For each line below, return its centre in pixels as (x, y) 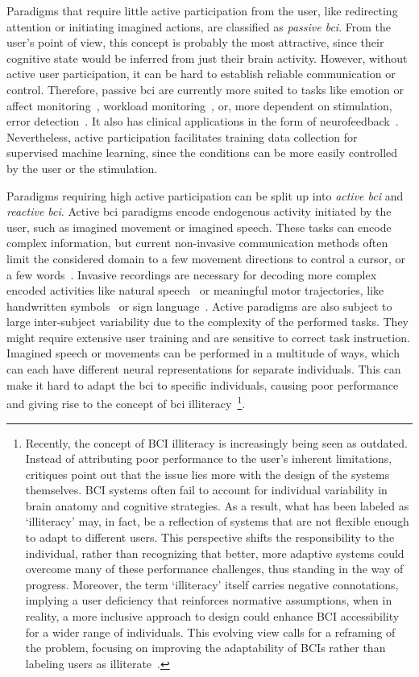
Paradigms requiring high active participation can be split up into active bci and (205, 195)
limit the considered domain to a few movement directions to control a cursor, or (206, 258)
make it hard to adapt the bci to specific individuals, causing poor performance (203, 384)
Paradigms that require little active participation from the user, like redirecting (202, 10)
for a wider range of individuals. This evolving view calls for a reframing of (210, 632)
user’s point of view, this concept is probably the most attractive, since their (195, 42)
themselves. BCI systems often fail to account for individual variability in (206, 490)
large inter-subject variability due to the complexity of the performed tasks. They (207, 322)
